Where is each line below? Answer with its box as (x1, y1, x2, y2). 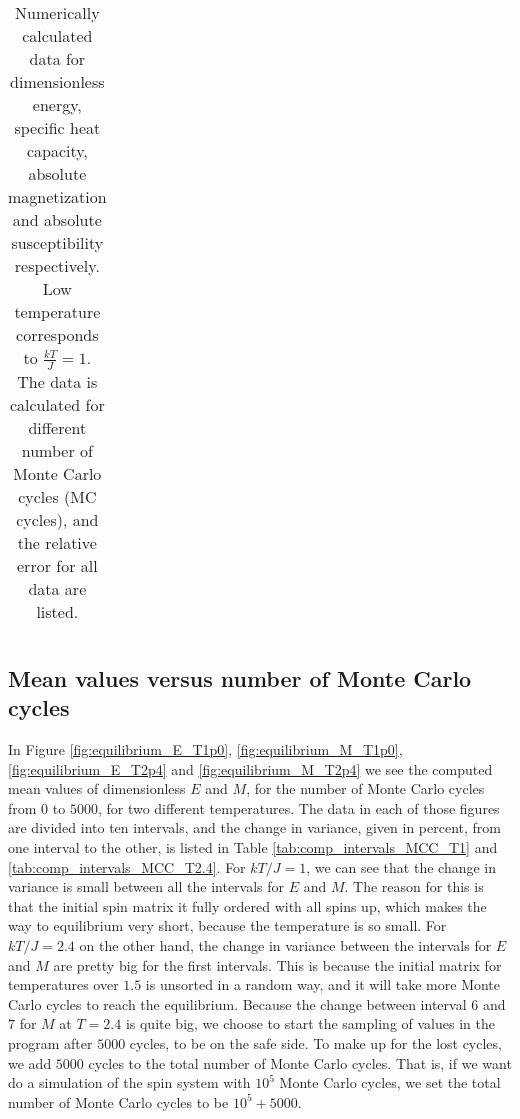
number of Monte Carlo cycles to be (8, 1091, 229, 1112)
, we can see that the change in (306, 856, 496, 877)
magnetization (8, 185, 107, 208)
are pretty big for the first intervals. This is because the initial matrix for (53, 954, 502, 975)
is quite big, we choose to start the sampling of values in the (125, 1013, 495, 1034)
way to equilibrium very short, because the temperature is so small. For (8, 915, 447, 936)
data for (29, 47, 86, 70)
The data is (17, 369, 98, 393)
